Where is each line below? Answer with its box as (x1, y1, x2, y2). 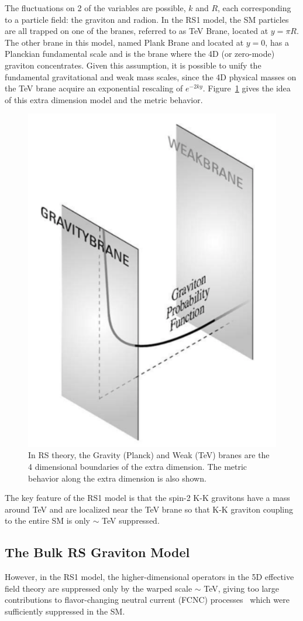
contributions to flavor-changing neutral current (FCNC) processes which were (5, 593, 290, 606)
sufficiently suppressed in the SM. (5, 605, 125, 617)
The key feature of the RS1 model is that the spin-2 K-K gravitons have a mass (5, 492, 290, 504)
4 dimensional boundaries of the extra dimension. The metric (28, 460, 247, 473)
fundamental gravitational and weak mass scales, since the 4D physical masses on (5, 70, 297, 83)
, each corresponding (218, 2, 291, 13)
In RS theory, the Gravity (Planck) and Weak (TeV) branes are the (28, 449, 270, 461)
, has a (265, 36, 289, 48)
